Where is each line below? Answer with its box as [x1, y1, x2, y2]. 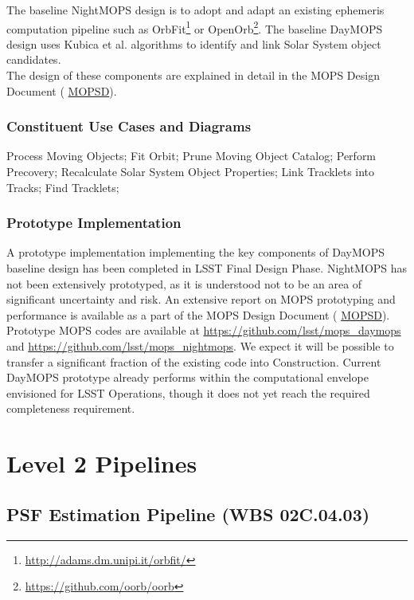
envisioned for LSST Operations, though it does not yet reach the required [6, 384, 370, 401]
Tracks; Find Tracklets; [6, 178, 119, 195]
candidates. [6, 51, 61, 68]
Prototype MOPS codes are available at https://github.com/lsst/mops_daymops [6, 322, 401, 339]
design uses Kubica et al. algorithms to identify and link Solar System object [6, 35, 381, 52]
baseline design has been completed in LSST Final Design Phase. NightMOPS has [6, 260, 408, 276]
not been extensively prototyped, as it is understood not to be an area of [6, 275, 362, 292]
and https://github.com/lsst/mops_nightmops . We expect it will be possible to [6, 338, 394, 354]
